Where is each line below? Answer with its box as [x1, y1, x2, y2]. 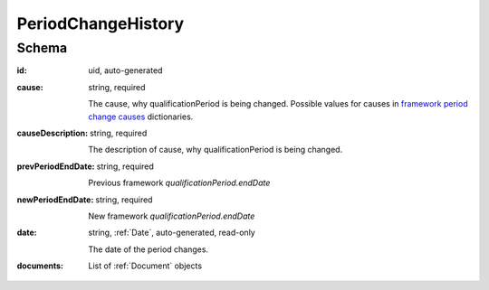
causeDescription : [16, 127, 89, 138]
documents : [16, 260, 63, 271]
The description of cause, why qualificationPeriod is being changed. [88, 145, 343, 155]
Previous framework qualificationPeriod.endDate [88, 177, 271, 189]
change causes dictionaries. [88, 111, 194, 122]
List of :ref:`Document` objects [88, 260, 203, 271]
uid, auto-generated [88, 65, 163, 76]
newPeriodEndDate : [16, 194, 94, 205]
